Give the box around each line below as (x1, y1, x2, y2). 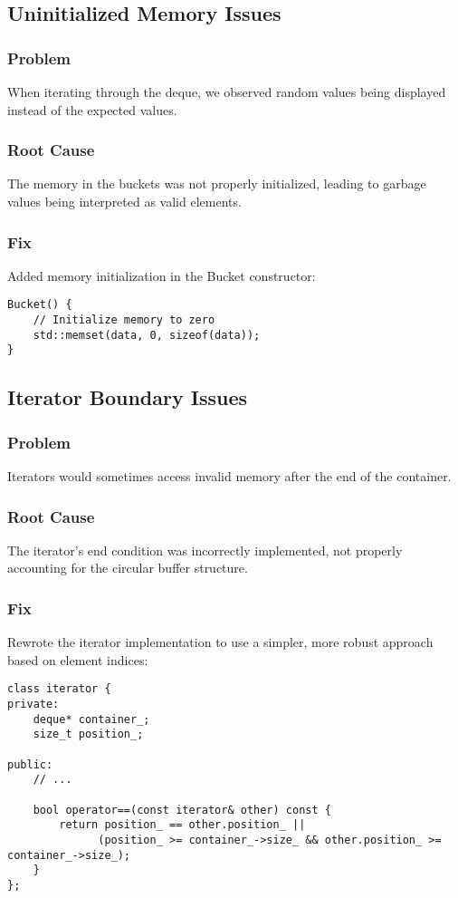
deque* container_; (33, 712, 150, 726)
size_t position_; (33, 728, 144, 741)
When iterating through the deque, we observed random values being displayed (7, 82, 446, 101)
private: (7, 698, 60, 711)
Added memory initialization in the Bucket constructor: (7, 266, 316, 285)
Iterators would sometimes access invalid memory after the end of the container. (7, 467, 452, 486)
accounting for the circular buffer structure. (7, 558, 248, 577)
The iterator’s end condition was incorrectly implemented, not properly (7, 540, 403, 559)
